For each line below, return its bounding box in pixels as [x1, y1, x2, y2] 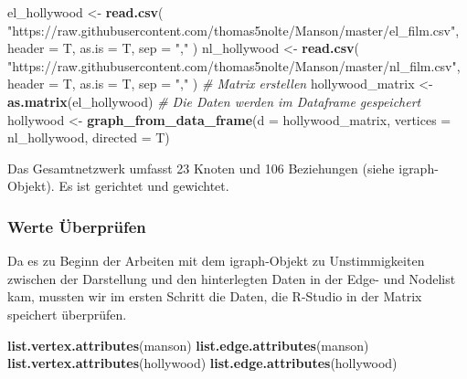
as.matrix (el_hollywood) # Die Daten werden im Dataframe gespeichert [7, 91, 421, 111]
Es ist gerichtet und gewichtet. [58, 176, 229, 195]
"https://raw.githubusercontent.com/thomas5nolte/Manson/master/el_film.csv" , [7, 20, 460, 39]
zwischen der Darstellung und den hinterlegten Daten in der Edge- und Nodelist [7, 268, 456, 288]
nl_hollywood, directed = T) [7, 128, 170, 147]
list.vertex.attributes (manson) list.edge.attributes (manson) [7, 335, 369, 354]
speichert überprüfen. [7, 304, 127, 323]
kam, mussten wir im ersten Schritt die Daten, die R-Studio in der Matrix [7, 287, 422, 306]
